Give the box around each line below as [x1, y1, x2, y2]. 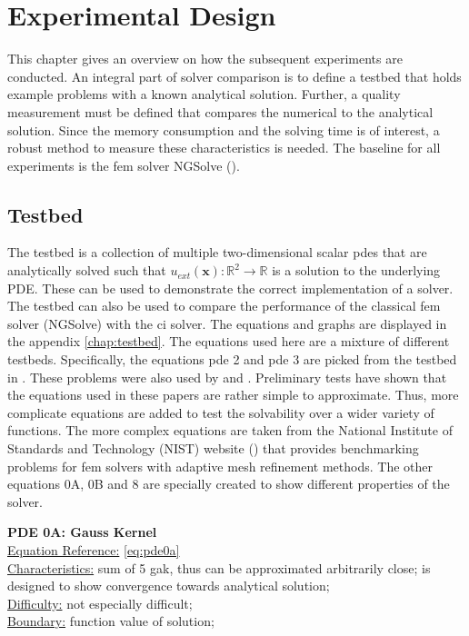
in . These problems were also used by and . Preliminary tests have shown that [7, 367, 447, 386]
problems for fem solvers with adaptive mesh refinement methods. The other [7, 456, 434, 475]
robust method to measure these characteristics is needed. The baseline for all [7, 138, 441, 157]
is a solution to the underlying [272, 261, 441, 280]
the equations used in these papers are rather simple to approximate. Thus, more [7, 385, 459, 404]
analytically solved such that [7, 261, 166, 280]
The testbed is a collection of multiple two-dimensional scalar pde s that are [7, 243, 427, 262]
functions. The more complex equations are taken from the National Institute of [7, 421, 453, 440]
